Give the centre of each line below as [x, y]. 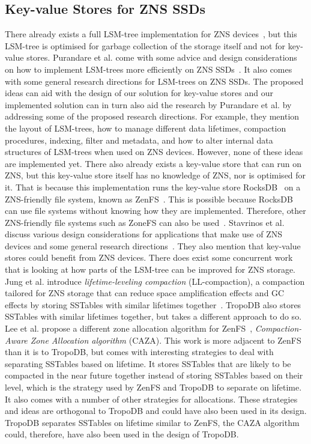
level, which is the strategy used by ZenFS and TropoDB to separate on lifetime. [153, 387]
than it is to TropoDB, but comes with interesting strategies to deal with [139, 352]
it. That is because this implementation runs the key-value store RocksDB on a [153, 187]
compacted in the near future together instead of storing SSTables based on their [154, 375]
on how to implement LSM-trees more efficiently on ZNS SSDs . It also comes [149, 69]
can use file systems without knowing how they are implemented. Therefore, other [155, 211]
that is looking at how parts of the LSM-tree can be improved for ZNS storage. [150, 269]
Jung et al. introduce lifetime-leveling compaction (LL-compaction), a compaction [155, 281]
